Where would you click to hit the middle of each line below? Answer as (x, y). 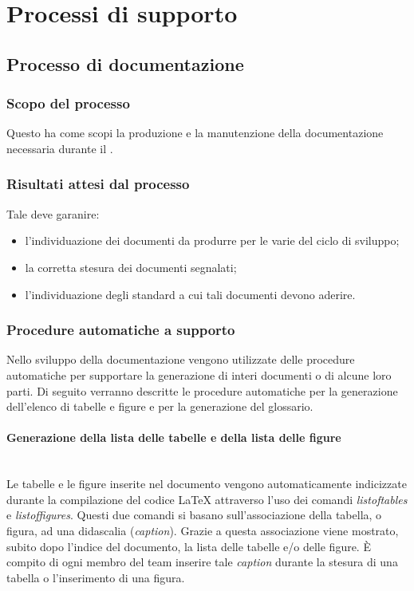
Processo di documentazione (125, 63)
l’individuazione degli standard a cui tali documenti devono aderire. (190, 294)
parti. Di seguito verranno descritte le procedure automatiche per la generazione (202, 390)
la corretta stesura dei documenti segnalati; (131, 267)
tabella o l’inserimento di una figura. (96, 577)
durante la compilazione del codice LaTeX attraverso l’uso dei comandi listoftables (207, 499)
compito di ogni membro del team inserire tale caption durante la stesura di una (202, 562)
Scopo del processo (68, 103)
